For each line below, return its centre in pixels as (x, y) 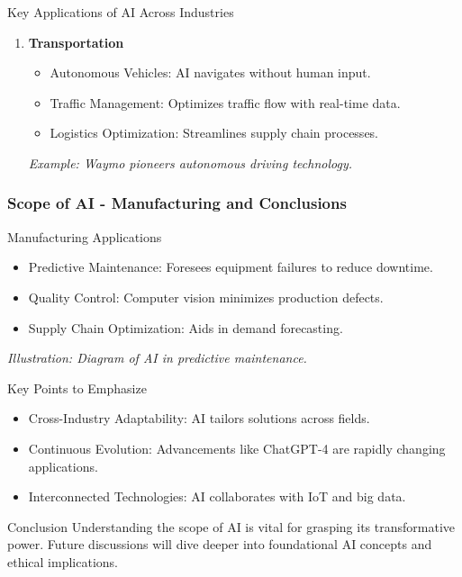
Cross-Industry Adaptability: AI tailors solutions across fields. (199, 418)
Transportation (76, 42)
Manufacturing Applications (85, 236)
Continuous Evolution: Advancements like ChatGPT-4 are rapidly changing (237, 448)
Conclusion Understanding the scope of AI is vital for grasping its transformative (231, 526)
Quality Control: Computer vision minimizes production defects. (206, 297)
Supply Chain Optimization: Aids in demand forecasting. (186, 327)
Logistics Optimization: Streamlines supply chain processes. (214, 133)
